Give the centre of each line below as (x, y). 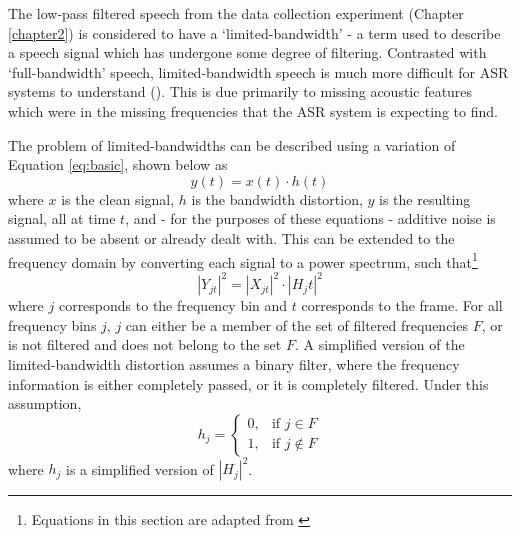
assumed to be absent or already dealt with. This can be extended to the (231, 237)
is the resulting (425, 198)
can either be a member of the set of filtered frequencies (296, 324)
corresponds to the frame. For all (402, 305)
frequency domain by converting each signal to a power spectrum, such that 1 (243, 260)
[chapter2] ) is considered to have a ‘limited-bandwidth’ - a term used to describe (254, 32)
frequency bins (52, 324)
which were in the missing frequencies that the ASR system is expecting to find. (253, 110)
